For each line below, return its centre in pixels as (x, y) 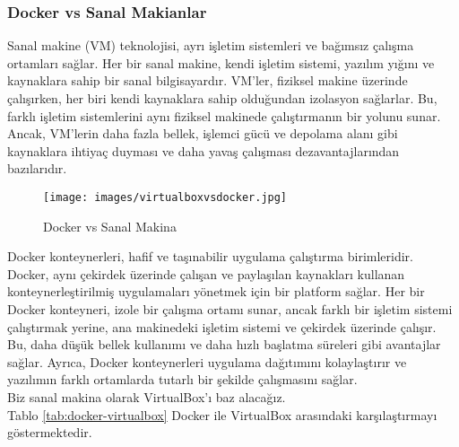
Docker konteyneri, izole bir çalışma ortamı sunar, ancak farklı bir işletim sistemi (230, 309)
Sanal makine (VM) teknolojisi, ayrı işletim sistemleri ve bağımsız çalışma (211, 45)
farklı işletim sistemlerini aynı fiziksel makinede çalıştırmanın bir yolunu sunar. (224, 115)
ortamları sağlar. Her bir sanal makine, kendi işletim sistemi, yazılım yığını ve (221, 62)
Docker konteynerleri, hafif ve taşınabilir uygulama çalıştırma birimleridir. (210, 256)
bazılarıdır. (37, 168)
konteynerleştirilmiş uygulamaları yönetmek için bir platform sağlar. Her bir (216, 291)
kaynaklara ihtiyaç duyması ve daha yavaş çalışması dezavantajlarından (204, 150)
